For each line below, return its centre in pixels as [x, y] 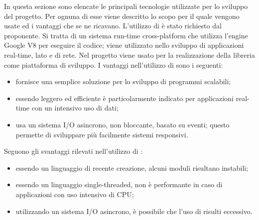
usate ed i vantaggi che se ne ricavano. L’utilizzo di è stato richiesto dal [113, 26]
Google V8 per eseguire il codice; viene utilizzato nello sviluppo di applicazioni [124, 45]
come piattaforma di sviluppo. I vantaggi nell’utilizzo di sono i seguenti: [114, 64]
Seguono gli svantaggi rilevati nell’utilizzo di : [73, 151]
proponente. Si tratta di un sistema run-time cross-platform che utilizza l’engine [126, 35]
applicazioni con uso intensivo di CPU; [75, 194]
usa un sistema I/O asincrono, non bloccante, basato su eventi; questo [123, 124]
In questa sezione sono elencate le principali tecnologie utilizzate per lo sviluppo [126, 6]
